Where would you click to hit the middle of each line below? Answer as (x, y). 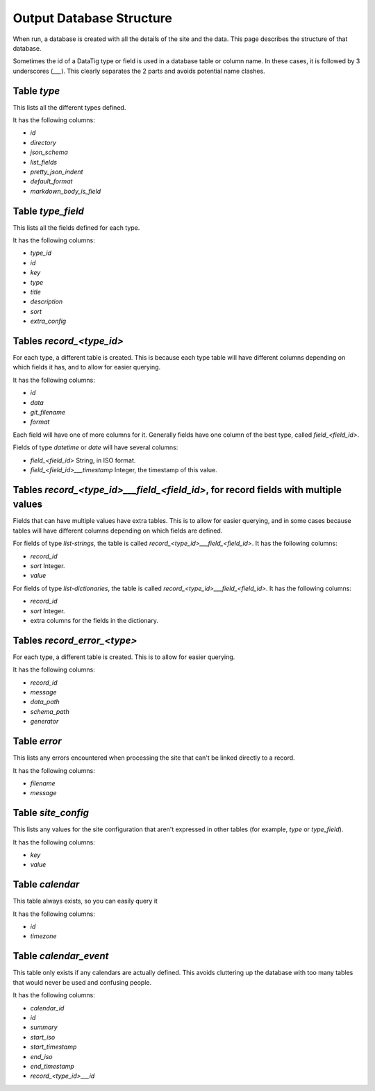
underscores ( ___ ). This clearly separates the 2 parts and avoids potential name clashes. (139, 71)
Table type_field (49, 211)
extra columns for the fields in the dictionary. (94, 621)
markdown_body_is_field (66, 191)
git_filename (48, 413)
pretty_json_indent (57, 172)
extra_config (48, 321)
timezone (43, 936)
